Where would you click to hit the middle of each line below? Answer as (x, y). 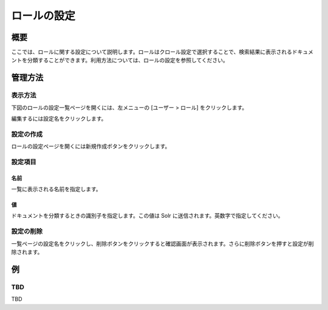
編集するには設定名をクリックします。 (59, 119)
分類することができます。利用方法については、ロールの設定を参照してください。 (128, 60)
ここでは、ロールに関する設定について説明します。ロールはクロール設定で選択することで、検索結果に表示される (152, 52)
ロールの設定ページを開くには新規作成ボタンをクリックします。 (91, 146)
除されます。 (27, 252)
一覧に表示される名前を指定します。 (56, 189)
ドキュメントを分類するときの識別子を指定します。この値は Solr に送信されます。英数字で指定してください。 (147, 216)
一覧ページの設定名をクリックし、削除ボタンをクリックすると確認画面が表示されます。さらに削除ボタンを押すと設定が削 (162, 243)
